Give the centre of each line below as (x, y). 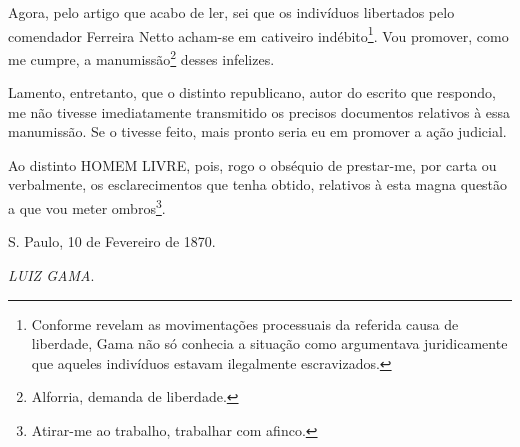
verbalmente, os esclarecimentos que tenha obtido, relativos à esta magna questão (258, 184)
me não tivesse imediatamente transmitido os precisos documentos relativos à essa (259, 111)
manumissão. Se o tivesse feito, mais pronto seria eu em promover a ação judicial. (257, 131)
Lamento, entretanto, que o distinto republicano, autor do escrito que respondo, (252, 92)
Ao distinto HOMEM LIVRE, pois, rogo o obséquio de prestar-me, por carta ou (252, 164)
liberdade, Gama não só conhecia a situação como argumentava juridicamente (269, 343)
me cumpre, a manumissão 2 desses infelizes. (141, 57)
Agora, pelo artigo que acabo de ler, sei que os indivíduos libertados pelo (231, 12)
